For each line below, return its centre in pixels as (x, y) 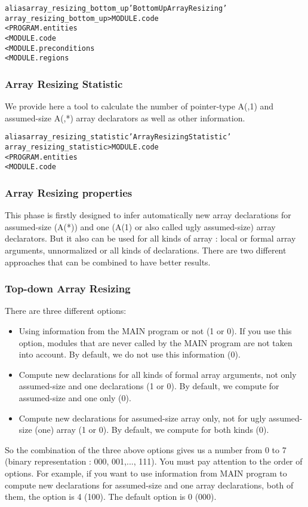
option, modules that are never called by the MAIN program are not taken (155, 342)
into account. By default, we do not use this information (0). (130, 354)
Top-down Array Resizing (68, 288)
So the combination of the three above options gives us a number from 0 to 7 (146, 449)
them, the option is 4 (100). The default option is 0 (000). (111, 497)
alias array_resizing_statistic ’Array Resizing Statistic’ (118, 137)
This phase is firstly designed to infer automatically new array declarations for (148, 215)
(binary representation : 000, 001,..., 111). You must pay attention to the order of (154, 461)
